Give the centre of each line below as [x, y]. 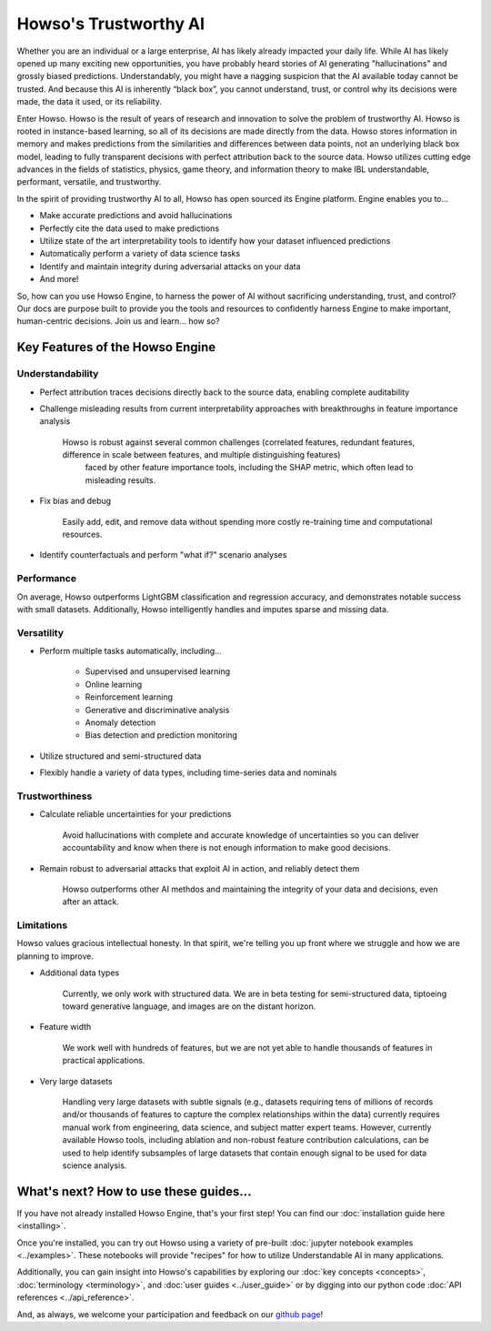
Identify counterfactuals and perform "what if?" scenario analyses [163, 555]
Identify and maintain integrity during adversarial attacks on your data [170, 266]
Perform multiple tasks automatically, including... [130, 651]
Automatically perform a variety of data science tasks [140, 254]
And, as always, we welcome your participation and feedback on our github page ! [170, 1314]
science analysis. [95, 1165]
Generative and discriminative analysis [157, 710]
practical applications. [104, 1061]
